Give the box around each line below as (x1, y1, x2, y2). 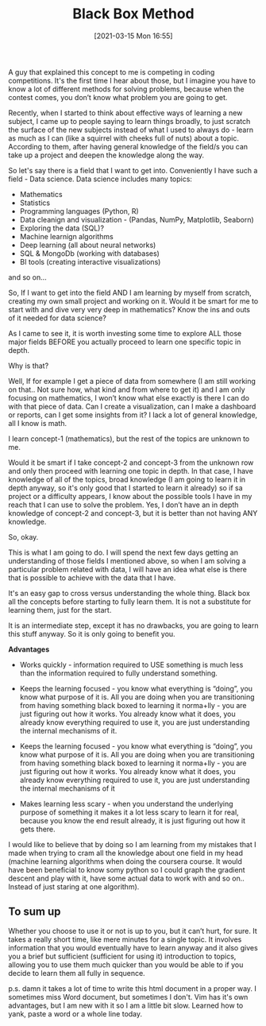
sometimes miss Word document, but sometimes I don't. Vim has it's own (8, 992, 249, 1001)
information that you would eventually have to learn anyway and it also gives (8, 943, 258, 952)
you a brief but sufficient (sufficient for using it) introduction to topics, (8, 951, 237, 961)
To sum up (8, 905, 61, 919)
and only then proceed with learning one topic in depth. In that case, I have (8, 466, 254, 475)
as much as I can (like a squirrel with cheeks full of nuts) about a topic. (8, 133, 240, 143)
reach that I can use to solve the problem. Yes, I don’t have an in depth (8, 500, 239, 509)
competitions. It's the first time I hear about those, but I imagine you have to (8, 75, 256, 85)
